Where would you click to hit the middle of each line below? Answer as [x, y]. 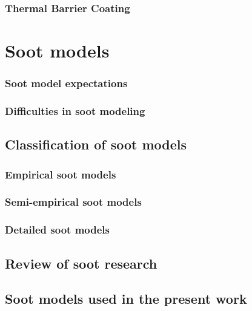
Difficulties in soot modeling [75, 110]
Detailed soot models [57, 230]
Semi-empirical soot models [73, 202]
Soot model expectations [66, 83]
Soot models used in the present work [126, 299]
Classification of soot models [96, 144]
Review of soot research [81, 263]
